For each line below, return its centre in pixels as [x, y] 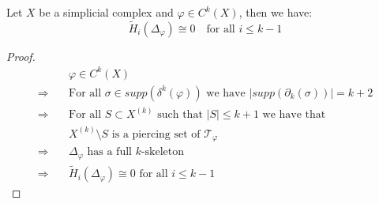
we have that [294, 115]
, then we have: [276, 12]
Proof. [21, 56]
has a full [109, 152]
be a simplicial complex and [106, 12]
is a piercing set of [156, 134]
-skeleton [163, 152]
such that [180, 115]
